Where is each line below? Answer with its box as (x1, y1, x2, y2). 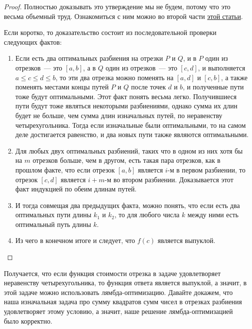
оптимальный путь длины (15, 219, 91, 229)
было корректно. (4, 315, 52, 326)
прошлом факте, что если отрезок (15, 164, 115, 174)
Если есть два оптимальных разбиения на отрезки (15, 53, 163, 63)
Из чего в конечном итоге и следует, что (15, 235, 135, 245)
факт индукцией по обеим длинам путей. (15, 184, 137, 194)
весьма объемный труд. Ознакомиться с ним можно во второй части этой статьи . (4, 11, 243, 21)
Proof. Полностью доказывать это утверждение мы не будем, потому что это (4, 1, 231, 11)
